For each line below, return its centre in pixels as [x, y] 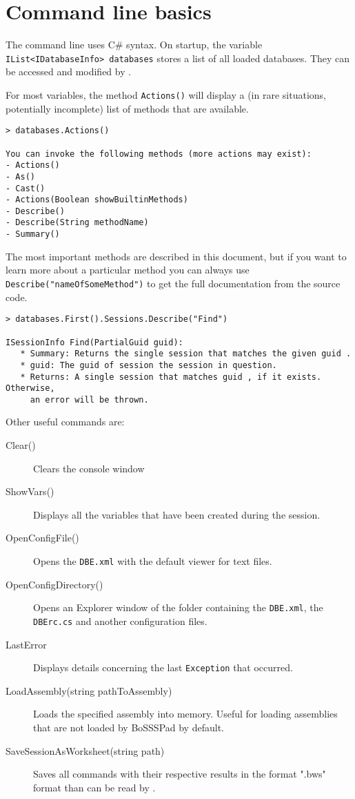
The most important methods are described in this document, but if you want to [176, 256]
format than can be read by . [94, 787]
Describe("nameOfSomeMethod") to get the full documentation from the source [173, 283]
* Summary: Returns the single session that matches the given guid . [186, 354]
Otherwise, [30, 388]
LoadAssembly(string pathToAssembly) [89, 690]
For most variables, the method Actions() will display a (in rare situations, [166, 94]
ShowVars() [30, 491]
